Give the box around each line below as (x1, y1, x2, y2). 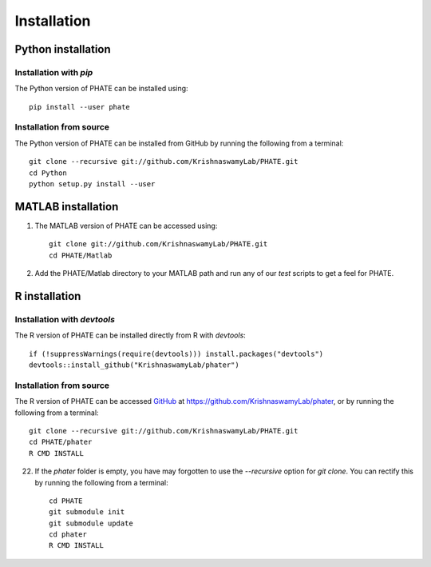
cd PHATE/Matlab (49, 250, 113, 260)
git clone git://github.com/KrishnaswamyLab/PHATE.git (49, 240, 268, 249)
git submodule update (49, 518, 133, 528)
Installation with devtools (14, 313, 116, 325)
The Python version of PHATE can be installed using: (14, 84, 188, 94)
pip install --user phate (29, 102, 131, 111)
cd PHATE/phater (29, 437, 93, 447)
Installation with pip (14, 66, 93, 78)
